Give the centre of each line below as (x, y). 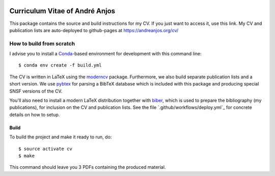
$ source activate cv (45, 149)
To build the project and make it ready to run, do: (61, 137)
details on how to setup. (35, 114)
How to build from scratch (42, 43)
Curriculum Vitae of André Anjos (62, 11)
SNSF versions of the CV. (36, 91)
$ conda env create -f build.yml (60, 65)
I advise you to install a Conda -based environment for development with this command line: (106, 54)
